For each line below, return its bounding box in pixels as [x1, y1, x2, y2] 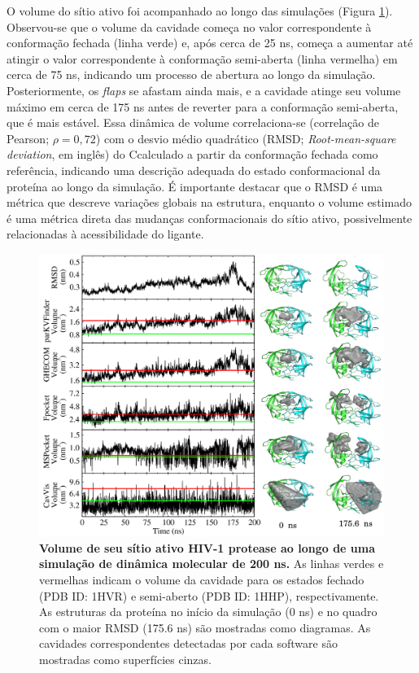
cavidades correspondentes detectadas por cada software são [39, 635, 338, 652]
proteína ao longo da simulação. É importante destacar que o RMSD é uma [7, 177, 383, 194]
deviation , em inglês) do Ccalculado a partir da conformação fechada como [7, 146, 378, 163]
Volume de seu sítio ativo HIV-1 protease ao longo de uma [39, 539, 375, 556]
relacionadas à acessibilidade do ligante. [7, 225, 204, 243]
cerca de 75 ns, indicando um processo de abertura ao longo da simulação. [7, 66, 376, 83]
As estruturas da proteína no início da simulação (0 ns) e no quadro [39, 603, 378, 620]
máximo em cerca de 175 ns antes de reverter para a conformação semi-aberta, [7, 98, 399, 115]
